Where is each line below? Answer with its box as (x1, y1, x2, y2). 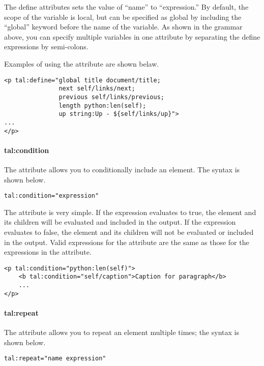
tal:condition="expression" (4, 192, 99, 200)
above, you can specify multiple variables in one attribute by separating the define (4, 31, 260, 42)
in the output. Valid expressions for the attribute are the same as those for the (4, 236, 249, 247)
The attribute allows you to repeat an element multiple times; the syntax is (4, 327, 239, 338)
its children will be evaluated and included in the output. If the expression (4, 217, 236, 227)
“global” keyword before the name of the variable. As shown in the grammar (4, 21, 243, 32)
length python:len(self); (58, 102, 146, 109)
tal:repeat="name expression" (4, 355, 106, 362)
